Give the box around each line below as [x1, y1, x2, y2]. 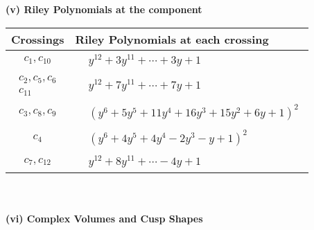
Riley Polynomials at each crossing [75, 30, 269, 47]
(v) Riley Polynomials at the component [6, 2, 202, 16]
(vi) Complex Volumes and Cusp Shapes [6, 211, 203, 225]
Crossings [11, 30, 64, 47]
